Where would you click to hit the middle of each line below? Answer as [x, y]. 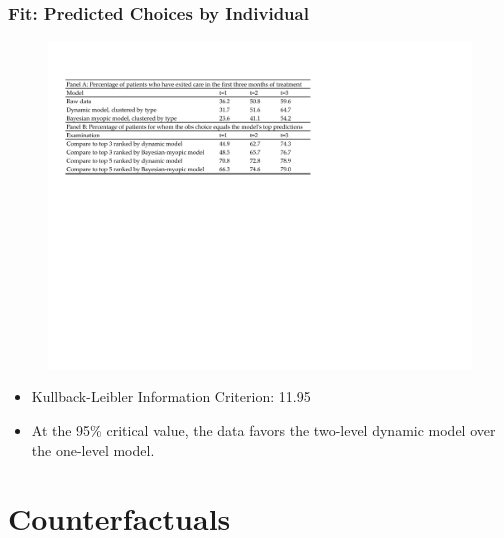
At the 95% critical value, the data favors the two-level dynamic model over [263, 429]
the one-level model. [93, 449]
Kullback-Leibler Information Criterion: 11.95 [171, 396]
